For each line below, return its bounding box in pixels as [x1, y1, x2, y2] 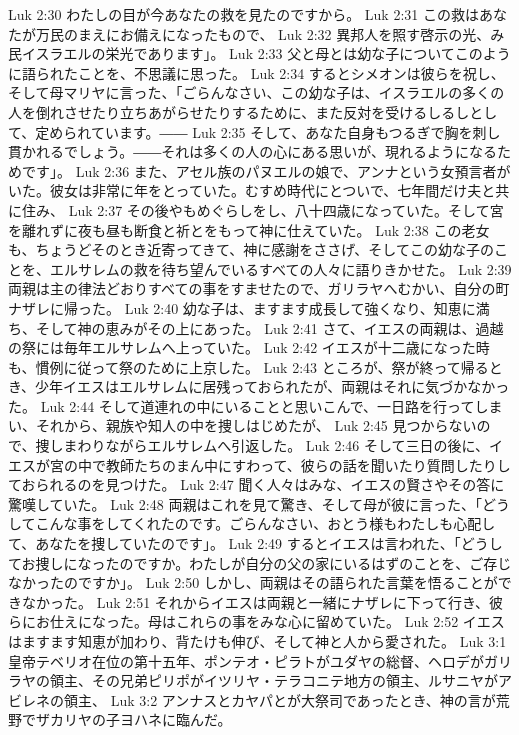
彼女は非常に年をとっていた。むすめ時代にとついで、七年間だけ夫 [49, 180, 482, 201]
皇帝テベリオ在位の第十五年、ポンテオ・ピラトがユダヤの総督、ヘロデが [8, 650, 484, 671]
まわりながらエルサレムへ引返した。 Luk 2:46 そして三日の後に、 [63, 435, 490, 456]
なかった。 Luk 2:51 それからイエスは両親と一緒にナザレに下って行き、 [21, 591, 489, 612]
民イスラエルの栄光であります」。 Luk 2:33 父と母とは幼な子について [8, 43, 455, 64]
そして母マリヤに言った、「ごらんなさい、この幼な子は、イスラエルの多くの [8, 82, 505, 103]
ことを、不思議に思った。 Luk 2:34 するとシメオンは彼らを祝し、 [77, 62, 505, 83]
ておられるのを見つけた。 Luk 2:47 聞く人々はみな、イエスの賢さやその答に [8, 474, 505, 495]
